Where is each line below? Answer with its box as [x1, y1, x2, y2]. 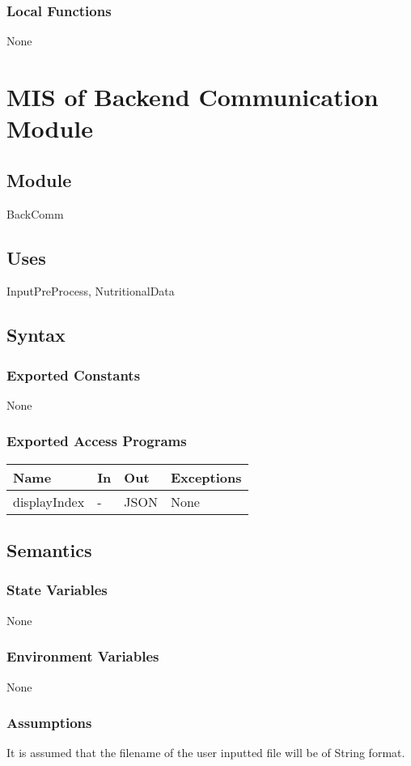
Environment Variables [6, 646, 159, 666]
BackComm [6, 205, 64, 222]
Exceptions [170, 467, 242, 487]
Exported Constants [6, 364, 141, 385]
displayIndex [13, 492, 85, 511]
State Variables [6, 580, 108, 600]
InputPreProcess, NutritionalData [6, 283, 175, 300]
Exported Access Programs [6, 431, 187, 451]
